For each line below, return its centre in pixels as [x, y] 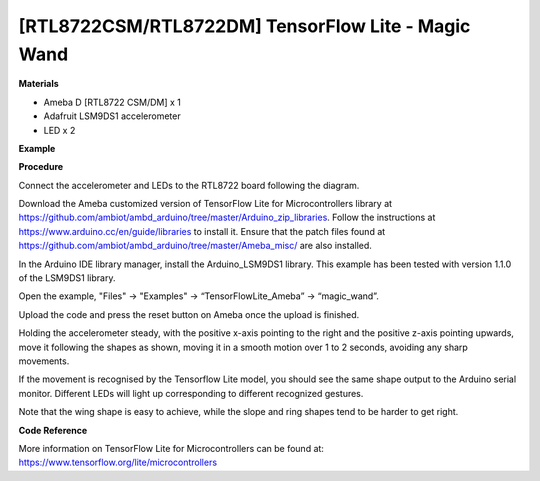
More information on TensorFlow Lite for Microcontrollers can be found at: [171, 448]
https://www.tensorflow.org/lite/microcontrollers [118, 462]
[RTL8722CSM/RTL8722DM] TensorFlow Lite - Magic [244, 26]
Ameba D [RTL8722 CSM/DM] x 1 [112, 102]
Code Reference [53, 430]
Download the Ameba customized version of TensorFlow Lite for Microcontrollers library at [205, 204]
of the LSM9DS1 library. [67, 278]
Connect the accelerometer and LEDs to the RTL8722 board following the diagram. [189, 185]
